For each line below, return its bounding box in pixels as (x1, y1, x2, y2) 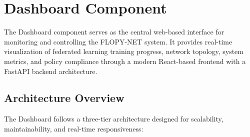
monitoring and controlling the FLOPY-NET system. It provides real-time (4, 36, 232, 46)
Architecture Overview (4, 90, 124, 105)
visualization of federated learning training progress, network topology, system (4, 46, 243, 56)
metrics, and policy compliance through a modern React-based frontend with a (4, 55, 246, 66)
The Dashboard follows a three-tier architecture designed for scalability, (4, 113, 223, 124)
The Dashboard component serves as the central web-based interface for (4, 26, 224, 37)
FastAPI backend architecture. (4, 65, 97, 76)
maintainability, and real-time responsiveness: (4, 123, 143, 133)
